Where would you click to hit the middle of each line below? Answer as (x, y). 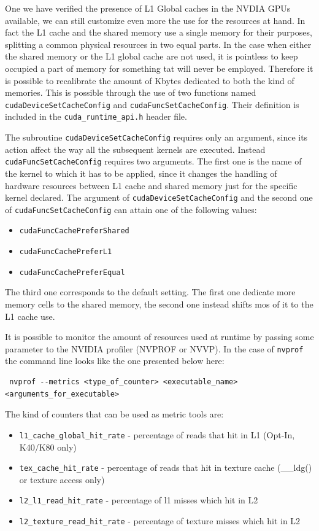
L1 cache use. (30, 316)
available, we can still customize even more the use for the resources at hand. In (155, 20)
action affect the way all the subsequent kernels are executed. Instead (135, 149)
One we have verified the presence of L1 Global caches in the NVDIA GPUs (148, 8)
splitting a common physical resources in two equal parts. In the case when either (158, 44)
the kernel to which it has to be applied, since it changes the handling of (141, 173)
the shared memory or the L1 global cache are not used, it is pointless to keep (152, 56)
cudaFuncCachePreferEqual (72, 272)
